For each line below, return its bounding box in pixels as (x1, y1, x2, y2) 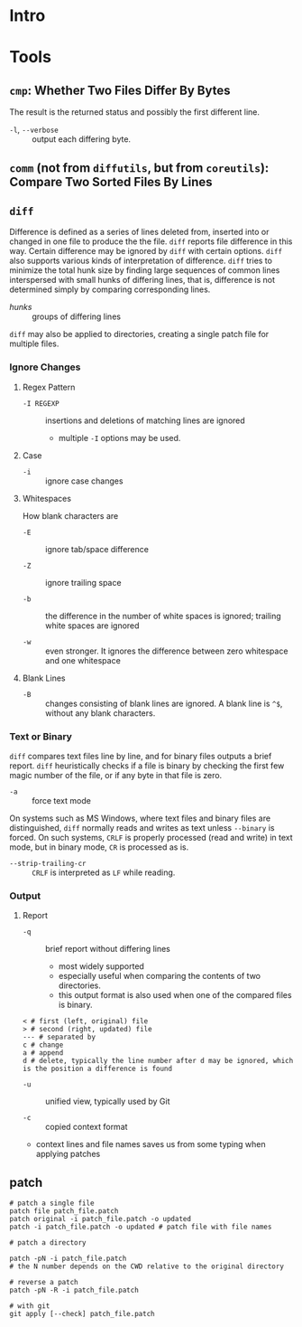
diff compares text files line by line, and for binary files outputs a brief (9, 750, 272, 761)
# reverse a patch (9, 1278, 78, 1287)
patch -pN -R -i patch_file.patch (9, 1285, 140, 1295)
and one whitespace (44, 654, 122, 665)
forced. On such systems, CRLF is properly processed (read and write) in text (9, 832, 293, 842)
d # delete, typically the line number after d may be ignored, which (22, 1057, 294, 1066)
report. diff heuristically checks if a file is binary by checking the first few (9, 760, 285, 771)
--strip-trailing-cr (9, 859, 87, 868)
